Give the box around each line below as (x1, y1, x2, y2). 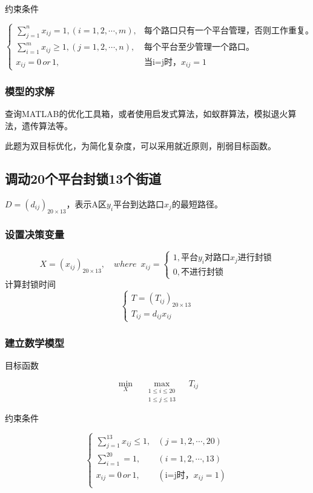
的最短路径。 (171, 197, 223, 210)
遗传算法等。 (21, 119, 73, 132)
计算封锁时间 (5, 278, 56, 290)
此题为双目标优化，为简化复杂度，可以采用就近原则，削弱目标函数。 (5, 139, 276, 152)
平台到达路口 (113, 197, 165, 210)
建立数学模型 (5, 335, 65, 350)
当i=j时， (143, 58, 182, 67)
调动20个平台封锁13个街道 (5, 169, 162, 188)
